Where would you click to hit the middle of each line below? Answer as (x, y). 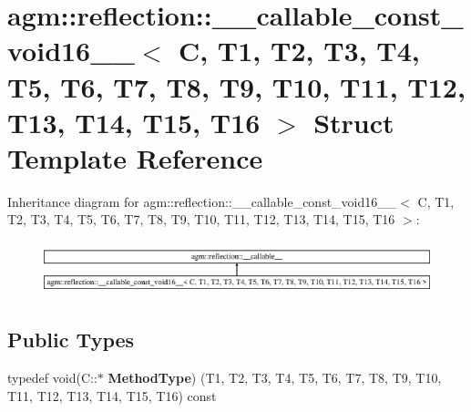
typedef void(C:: (52, 378)
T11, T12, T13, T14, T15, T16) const (112, 395)
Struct (354, 122)
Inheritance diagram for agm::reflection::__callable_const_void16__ (202, 201)
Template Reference (135, 157)
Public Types (71, 340)
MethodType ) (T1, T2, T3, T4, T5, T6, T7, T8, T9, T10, (275, 378)
